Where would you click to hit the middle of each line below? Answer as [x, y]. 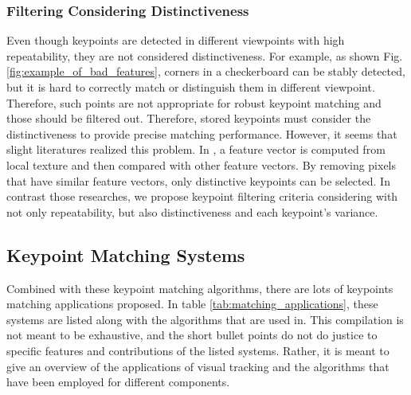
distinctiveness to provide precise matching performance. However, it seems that [202, 133]
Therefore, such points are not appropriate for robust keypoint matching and [194, 102]
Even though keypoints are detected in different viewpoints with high [176, 40]
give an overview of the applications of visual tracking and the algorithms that [198, 366]
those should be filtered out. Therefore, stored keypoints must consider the [189, 118]
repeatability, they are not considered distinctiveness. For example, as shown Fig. [205, 55]
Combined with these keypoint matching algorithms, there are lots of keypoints [200, 288]
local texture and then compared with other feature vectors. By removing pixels [202, 164]
